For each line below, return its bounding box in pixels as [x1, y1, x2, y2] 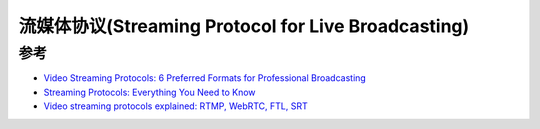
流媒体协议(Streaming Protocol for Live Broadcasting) [18, 15, 470, 37]
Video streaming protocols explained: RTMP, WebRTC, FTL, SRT [43, 100, 309, 112]
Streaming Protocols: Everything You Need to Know [43, 86, 256, 98]
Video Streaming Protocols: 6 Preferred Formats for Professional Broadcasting [43, 72, 367, 84]
